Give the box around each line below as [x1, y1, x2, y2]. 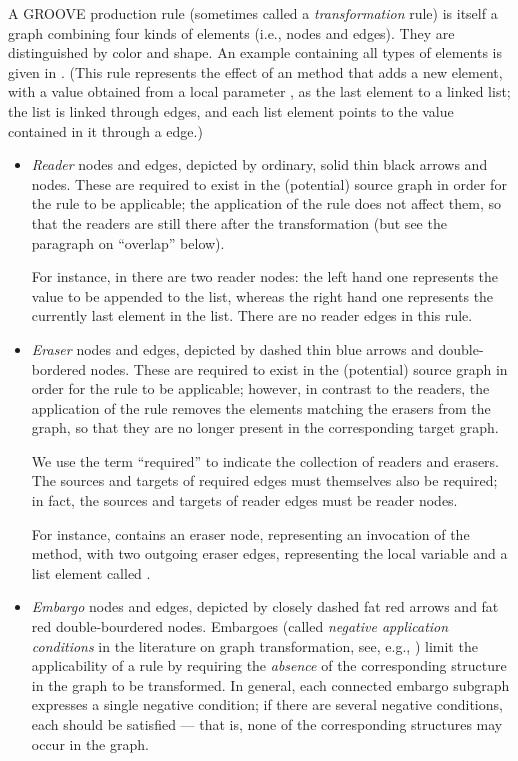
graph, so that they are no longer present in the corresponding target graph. [31, 417, 499, 438]
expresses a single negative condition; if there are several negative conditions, [31, 694, 503, 715]
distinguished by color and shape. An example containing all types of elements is [8, 42, 503, 63]
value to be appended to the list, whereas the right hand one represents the [31, 285, 494, 306]
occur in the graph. [31, 733, 149, 754]
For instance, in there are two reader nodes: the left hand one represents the [31, 266, 499, 287]
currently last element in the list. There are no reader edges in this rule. [31, 305, 473, 326]
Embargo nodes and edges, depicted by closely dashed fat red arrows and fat [31, 596, 499, 617]
